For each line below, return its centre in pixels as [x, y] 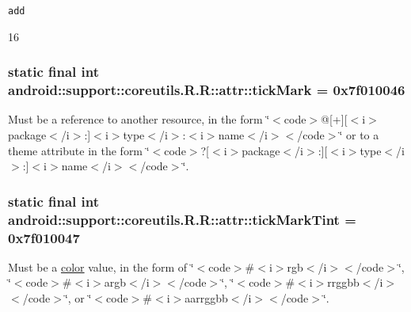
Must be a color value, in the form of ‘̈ [101, 266]
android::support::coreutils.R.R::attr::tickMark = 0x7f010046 [207, 90]
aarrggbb [206, 298]
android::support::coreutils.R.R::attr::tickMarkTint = [182, 219]
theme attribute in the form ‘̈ [79, 150]
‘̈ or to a [359, 134]
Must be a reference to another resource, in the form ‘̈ [139, 119]
